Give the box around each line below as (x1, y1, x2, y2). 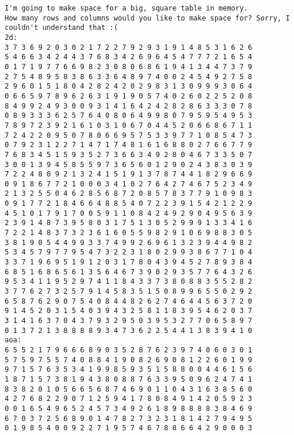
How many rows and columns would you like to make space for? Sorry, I (5, 13, 290, 22)
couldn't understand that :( (5, 23, 118, 32)
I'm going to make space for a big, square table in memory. (5, 4, 248, 12)
